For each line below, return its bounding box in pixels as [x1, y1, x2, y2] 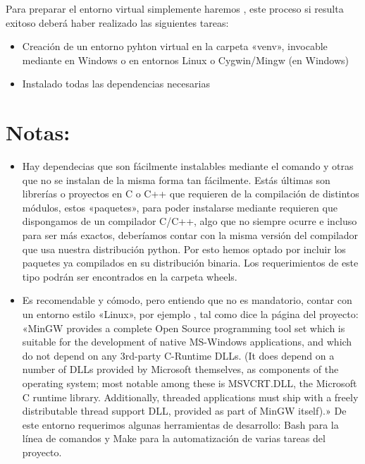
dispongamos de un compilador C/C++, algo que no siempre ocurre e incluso [22, 214, 357, 228]
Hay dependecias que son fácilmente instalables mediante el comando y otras [22, 159, 354, 173]
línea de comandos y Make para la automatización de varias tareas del [22, 431, 326, 446]
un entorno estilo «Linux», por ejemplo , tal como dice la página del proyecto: [22, 307, 359, 322]
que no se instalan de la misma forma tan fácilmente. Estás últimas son [22, 172, 330, 187]
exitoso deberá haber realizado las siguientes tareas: [6, 15, 229, 30]
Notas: [6, 118, 70, 147]
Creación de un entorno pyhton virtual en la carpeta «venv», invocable [22, 39, 328, 54]
